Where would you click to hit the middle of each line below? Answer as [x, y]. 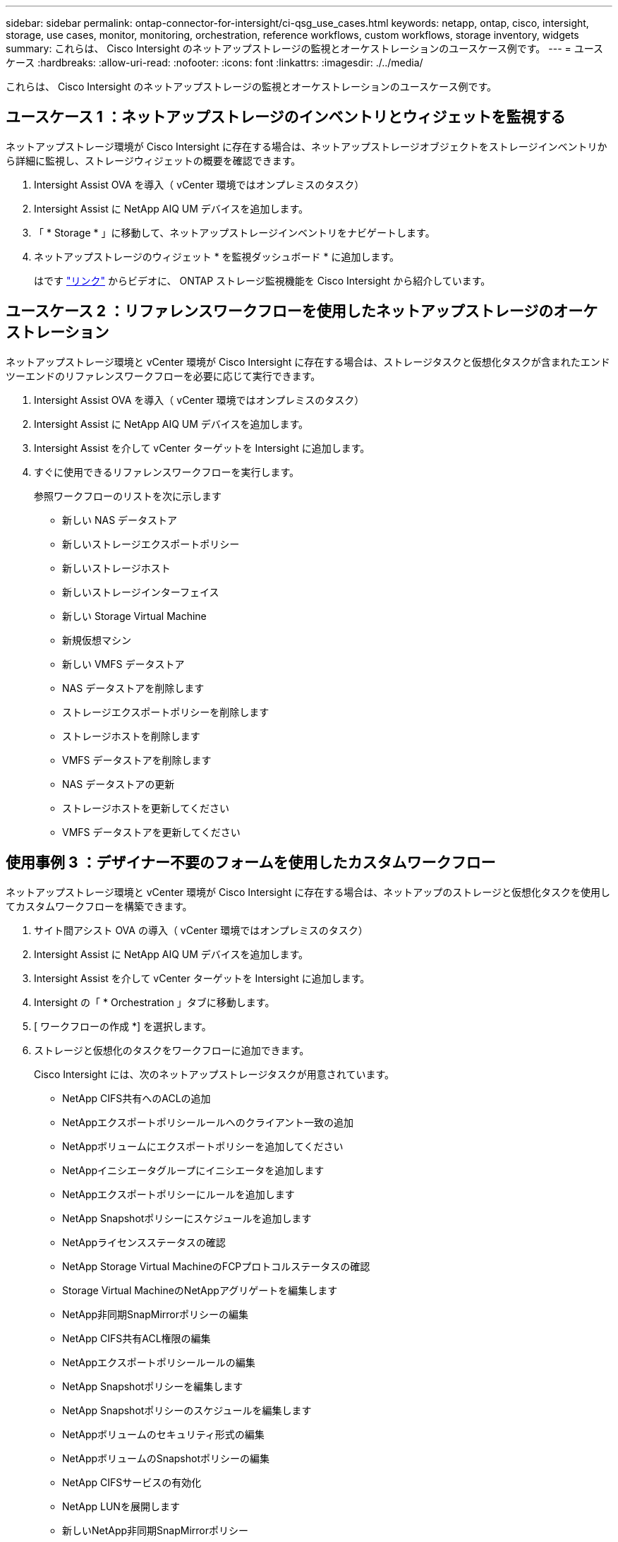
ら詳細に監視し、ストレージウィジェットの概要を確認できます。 [153, 160]
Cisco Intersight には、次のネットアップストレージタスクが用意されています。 [214, 1074]
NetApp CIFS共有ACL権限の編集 [137, 1338]
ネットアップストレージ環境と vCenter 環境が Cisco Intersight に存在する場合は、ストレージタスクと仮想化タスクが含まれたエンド [308, 361]
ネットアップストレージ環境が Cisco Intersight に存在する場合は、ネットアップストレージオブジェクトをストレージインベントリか [307, 146]
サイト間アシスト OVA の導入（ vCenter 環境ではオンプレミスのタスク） [201, 930]
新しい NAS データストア [120, 520]
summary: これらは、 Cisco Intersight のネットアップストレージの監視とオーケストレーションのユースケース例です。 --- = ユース [305, 48]
